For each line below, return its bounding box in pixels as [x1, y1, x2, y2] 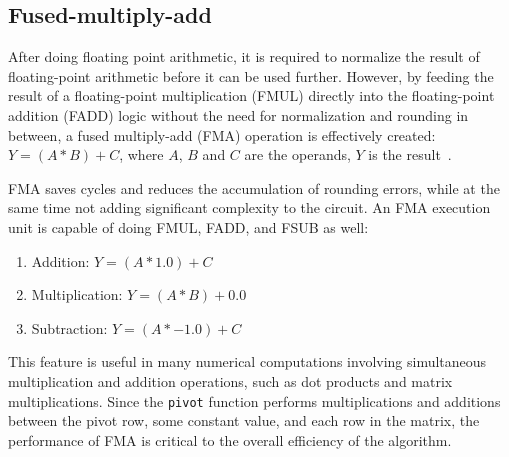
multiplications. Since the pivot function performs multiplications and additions [8, 390, 501, 411]
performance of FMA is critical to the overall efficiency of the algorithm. [8, 429, 452, 450]
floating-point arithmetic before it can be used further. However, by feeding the [8, 65, 494, 86]
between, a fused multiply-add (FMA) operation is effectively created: [8, 124, 436, 145]
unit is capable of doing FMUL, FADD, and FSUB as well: [8, 216, 369, 237]
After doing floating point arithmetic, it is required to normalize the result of [8, 46, 480, 67]
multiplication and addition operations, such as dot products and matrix [8, 370, 453, 391]
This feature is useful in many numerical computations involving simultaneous [8, 351, 487, 372]
